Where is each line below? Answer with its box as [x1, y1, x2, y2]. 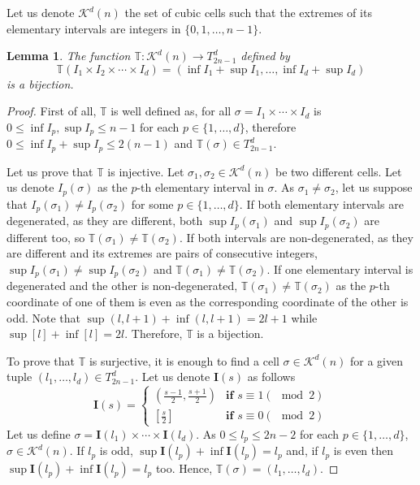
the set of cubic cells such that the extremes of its [124, 4, 372, 20]
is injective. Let [107, 162, 184, 180]
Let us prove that [6, 162, 93, 180]
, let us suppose [335, 179, 413, 196]
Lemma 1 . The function [6, 47, 131, 64]
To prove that [6, 352, 76, 369]
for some [131, 195, 174, 212]
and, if [286, 442, 318, 459]
